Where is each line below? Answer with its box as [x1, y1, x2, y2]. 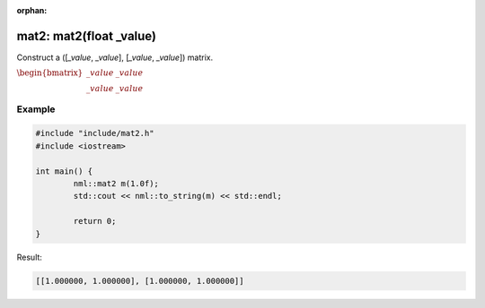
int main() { [35, 166, 93, 176]
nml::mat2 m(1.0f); [73, 179, 159, 189]
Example [16, 103, 56, 115]
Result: [16, 252, 42, 262]
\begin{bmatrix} [16, 68, 84, 78]
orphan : [16, 5, 48, 15]
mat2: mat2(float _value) [16, 28, 157, 44]
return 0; [73, 216, 117, 227]
